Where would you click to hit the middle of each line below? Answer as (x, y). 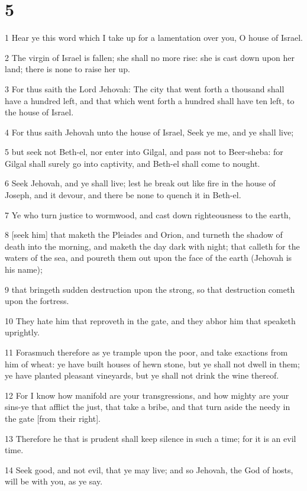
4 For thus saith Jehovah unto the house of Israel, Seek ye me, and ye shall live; (149, 132)
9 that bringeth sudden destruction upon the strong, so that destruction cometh (150, 289)
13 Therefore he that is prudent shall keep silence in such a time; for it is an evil (151, 438)
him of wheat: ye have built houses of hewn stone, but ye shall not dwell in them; (152, 364)
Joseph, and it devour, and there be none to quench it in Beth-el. (123, 195)
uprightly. (22, 332)
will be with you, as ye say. (54, 481)
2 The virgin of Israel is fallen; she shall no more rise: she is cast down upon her (150, 57)
